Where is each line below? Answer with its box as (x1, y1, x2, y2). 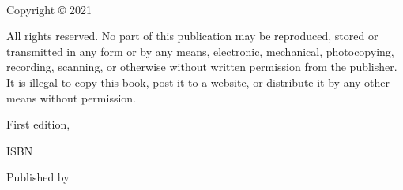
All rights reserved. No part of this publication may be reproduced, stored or (6, 28, 379, 44)
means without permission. (6, 89, 136, 106)
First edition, (6, 116, 70, 132)
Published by (6, 169, 70, 185)
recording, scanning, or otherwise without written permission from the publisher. (6, 58, 397, 75)
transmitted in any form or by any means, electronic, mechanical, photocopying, (6, 43, 394, 59)
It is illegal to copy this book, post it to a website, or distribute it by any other (6, 73, 390, 90)
